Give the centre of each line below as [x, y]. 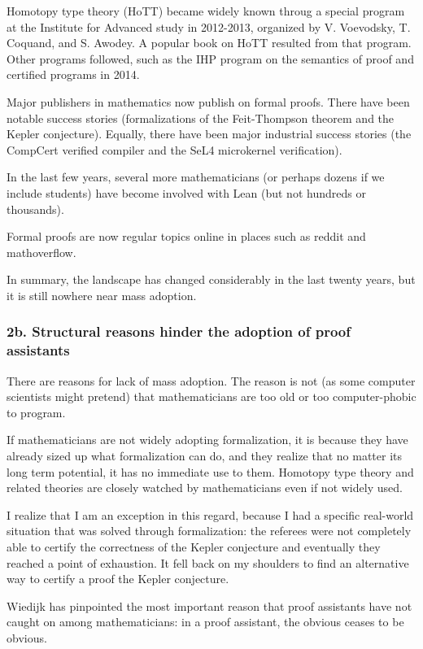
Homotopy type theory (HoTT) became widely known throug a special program [206, 11]
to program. [36, 412]
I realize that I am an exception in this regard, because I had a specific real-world [210, 514]
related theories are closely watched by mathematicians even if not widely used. [205, 488]
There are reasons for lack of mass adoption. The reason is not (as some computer [211, 380]
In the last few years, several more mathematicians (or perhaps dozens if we [196, 177]
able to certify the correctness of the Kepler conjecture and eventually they [194, 546]
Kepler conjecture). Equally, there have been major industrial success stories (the [209, 134]
